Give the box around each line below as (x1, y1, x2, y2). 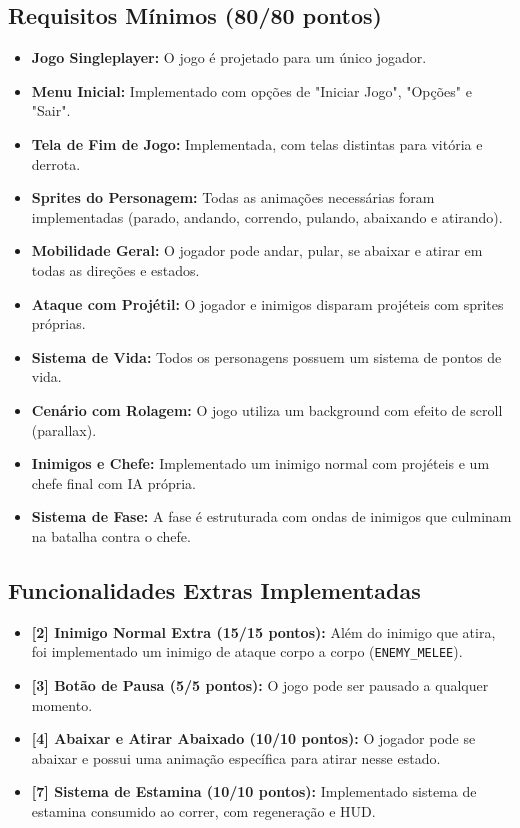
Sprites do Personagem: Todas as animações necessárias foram (31, 187, 435, 208)
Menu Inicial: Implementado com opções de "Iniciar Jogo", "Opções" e (31, 80, 472, 101)
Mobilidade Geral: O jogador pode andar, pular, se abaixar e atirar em (31, 240, 483, 261)
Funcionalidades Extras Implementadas (8, 574, 421, 605)
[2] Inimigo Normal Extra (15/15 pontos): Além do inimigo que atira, (31, 621, 496, 642)
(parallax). (31, 419, 97, 440)
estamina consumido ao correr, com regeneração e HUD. (31, 800, 376, 821)
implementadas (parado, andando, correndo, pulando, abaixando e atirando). (31, 206, 503, 227)
